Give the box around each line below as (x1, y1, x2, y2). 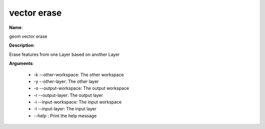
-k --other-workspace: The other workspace (33, 72, 124, 77)
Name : (9, 25, 23, 30)
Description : (9, 42, 35, 49)
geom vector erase (9, 33, 48, 39)
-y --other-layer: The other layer (33, 78, 99, 84)
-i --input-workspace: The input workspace (33, 99, 122, 105)
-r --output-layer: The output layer (33, 92, 103, 98)
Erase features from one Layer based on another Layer (9, 52, 120, 57)
